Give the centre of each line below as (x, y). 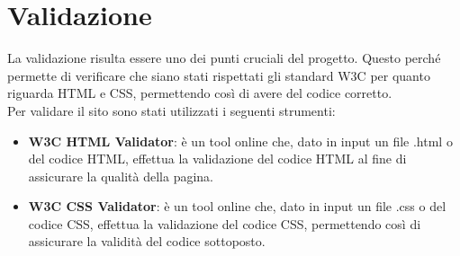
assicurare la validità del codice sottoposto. (147, 241)
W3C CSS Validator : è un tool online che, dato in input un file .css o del (237, 206)
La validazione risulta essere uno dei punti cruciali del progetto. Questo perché (224, 58)
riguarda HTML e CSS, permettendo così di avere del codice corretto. (200, 93)
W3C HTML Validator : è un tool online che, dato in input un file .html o (240, 141)
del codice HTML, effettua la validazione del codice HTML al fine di (217, 159)
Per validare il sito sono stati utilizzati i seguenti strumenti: (171, 110)
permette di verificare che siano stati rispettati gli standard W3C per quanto (219, 75)
